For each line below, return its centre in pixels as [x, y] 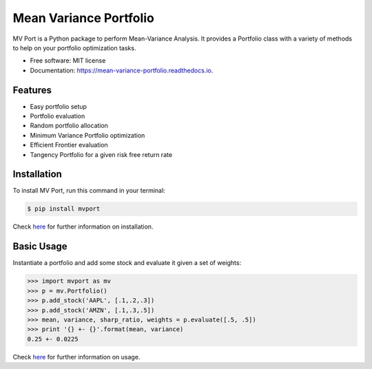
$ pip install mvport [64, 209]
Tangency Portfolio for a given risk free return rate [101, 154]
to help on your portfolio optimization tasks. [74, 48]
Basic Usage [40, 247]
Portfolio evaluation [58, 116]
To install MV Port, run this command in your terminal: [89, 191]
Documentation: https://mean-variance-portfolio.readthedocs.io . [122, 70]
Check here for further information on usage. [76, 357]
